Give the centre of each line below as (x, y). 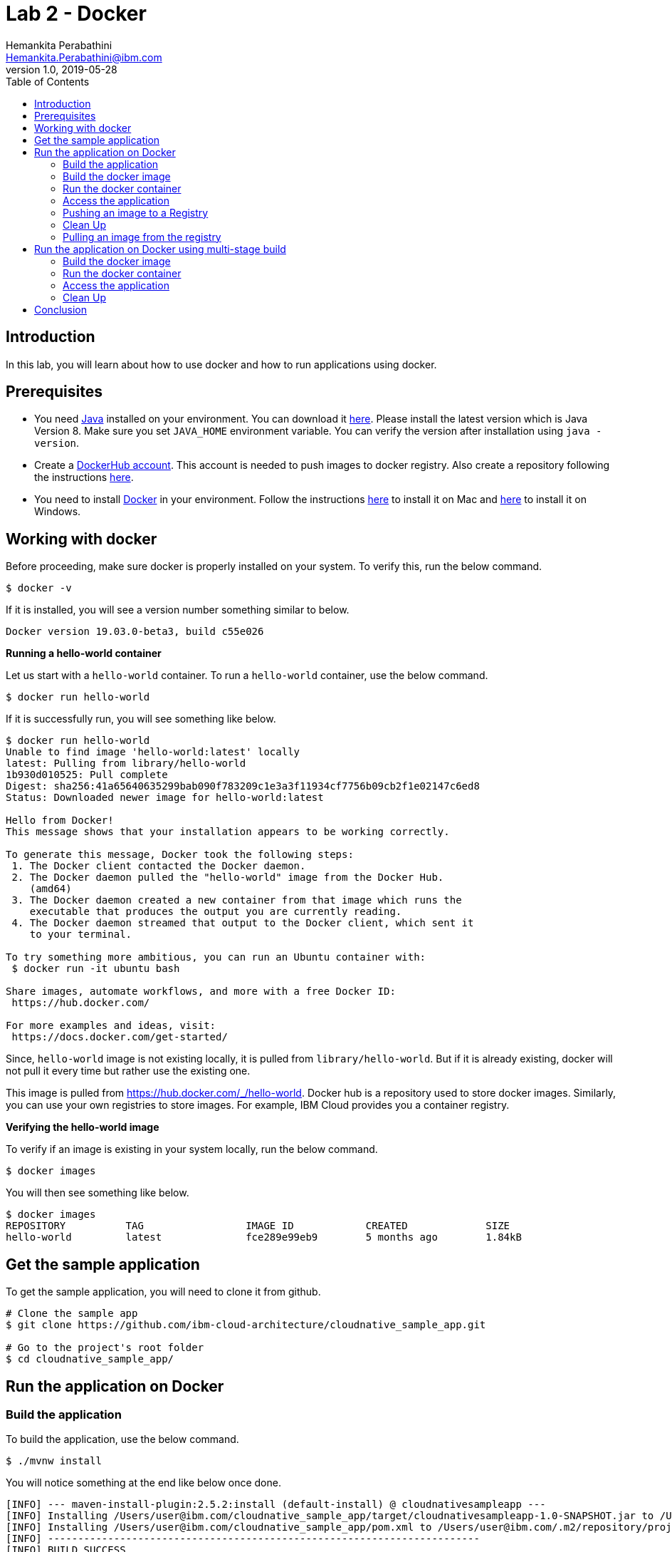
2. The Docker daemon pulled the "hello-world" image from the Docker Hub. (228, 878)
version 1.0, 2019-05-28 (62, 69)
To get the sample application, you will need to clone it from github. (163, 1292)
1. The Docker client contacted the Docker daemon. (159, 866)
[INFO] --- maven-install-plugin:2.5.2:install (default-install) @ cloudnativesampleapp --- (276, 1505)
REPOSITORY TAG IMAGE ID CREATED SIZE (258, 1226)
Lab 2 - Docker (76, 14)
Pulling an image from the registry (142, 237)
